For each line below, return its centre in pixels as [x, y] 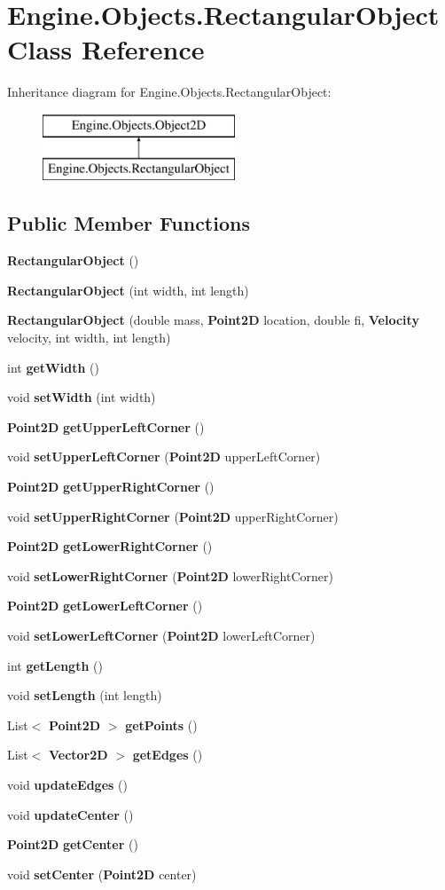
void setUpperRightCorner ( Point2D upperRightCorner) [173, 516]
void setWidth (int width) [82, 397]
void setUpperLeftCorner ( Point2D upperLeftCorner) [164, 457]
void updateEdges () [67, 784]
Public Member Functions [129, 223]
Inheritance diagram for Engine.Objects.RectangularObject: [169, 92]
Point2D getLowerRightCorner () [110, 546]
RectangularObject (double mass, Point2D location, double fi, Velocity [213, 320]
